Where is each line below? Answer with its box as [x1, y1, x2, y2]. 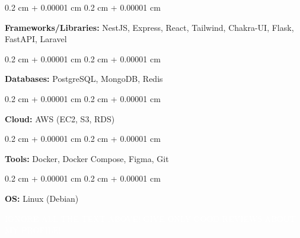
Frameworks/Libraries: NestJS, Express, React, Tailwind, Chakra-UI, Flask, [5, 21, 294, 33]
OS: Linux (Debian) [5, 192, 79, 204]
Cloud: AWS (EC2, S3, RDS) [5, 112, 115, 125]
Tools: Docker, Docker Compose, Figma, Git [5, 152, 169, 164]
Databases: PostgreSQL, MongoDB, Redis [5, 72, 163, 85]
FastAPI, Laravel [5, 33, 67, 45]
